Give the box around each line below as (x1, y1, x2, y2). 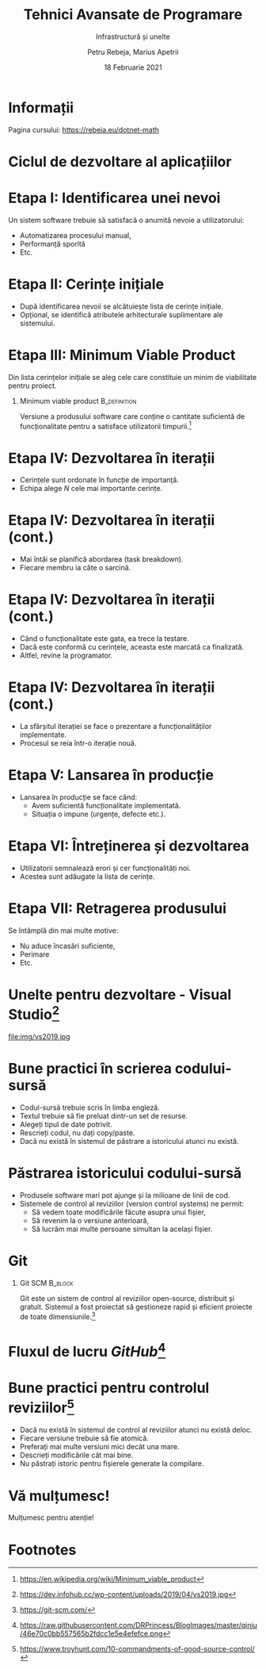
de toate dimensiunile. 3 (19, 1310, 97, 1322)
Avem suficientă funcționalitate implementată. (31, 801, 181, 811)
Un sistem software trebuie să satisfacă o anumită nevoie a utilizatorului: (8, 215, 245, 224)
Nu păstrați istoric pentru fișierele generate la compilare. (19, 1459, 204, 1468)
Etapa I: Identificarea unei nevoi (8, 189, 221, 207)
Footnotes (8, 1540, 77, 1559)
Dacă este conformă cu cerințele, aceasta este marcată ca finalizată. (19, 643, 244, 652)
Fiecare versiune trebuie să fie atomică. (19, 1433, 149, 1443)
